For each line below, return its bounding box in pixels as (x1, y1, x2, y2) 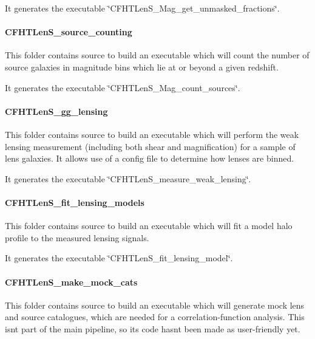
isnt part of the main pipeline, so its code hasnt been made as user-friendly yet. (5, 322, 300, 335)
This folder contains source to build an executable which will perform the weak (5, 128, 299, 140)
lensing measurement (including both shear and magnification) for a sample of (5, 140, 296, 152)
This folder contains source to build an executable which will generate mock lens (5, 298, 305, 311)
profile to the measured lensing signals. (5, 231, 149, 244)
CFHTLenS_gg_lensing (5, 104, 108, 117)
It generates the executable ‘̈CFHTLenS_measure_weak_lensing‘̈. (5, 172, 251, 185)
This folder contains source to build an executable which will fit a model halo (5, 219, 293, 232)
